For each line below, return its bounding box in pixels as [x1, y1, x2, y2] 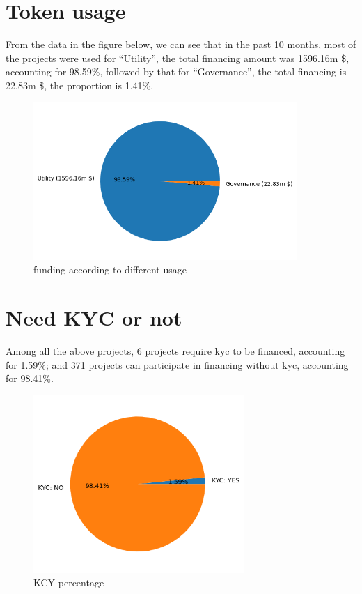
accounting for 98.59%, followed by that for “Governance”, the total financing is [6, 64, 347, 79]
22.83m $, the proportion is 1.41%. [6, 77, 154, 92]
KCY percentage [33, 575, 104, 590]
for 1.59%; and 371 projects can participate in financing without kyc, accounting [6, 357, 349, 372]
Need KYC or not [6, 303, 182, 332]
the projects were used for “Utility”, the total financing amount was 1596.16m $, [6, 50, 349, 65]
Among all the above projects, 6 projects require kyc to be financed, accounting [6, 343, 345, 358]
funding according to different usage [33, 262, 187, 277]
